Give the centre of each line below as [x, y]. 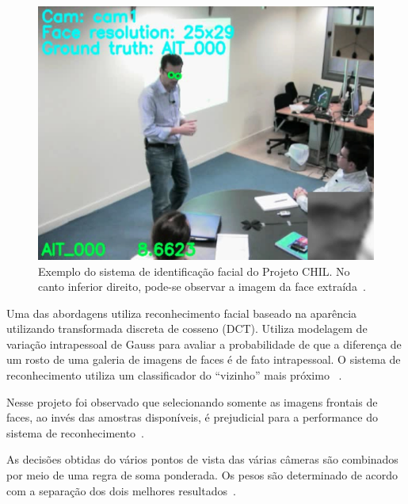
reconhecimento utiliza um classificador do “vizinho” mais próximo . [174, 375]
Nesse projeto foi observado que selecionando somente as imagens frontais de [192, 401]
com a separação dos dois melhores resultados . [121, 490]
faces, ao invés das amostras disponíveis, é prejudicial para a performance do [192, 417]
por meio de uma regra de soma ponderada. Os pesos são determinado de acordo [202, 475]
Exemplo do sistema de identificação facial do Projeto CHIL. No [194, 271]
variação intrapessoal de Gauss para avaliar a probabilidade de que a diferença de [204, 344]
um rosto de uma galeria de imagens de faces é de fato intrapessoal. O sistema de [204, 359]
